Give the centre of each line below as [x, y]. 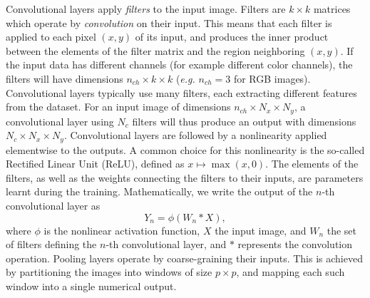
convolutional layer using [60, 121]
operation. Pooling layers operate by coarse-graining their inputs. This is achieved [184, 258]
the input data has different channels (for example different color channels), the [179, 65]
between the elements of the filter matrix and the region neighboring [155, 50]
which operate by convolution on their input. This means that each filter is [169, 22]
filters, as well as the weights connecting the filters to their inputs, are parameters [185, 177]
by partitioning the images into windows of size [109, 272]
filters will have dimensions [65, 78]
